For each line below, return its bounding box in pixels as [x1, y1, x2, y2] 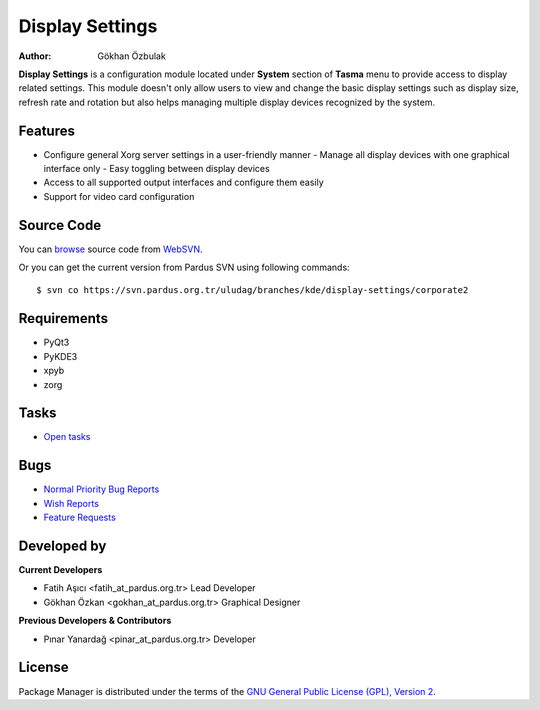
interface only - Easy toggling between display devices [43, 163, 270, 175]
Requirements [18, 310, 109, 327]
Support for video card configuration [43, 190, 195, 202]
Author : [18, 50, 52, 62]
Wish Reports [43, 497, 100, 509]
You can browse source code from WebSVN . [18, 243, 204, 255]
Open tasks [43, 431, 91, 443]
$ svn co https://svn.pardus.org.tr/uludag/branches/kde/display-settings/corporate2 [36, 285, 469, 296]
